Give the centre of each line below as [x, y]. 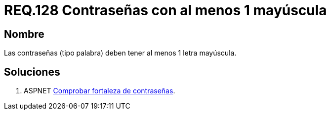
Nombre [24, 34]
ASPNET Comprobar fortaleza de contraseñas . [100, 91]
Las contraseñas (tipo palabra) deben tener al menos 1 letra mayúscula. [120, 53]
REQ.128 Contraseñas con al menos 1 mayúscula [165, 10]
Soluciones [32, 72]
